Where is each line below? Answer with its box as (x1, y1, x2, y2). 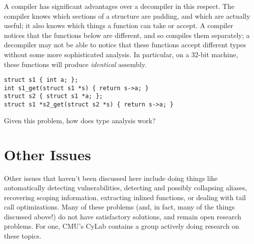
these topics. (4, 231, 41, 241)
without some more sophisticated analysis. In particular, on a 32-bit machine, (4, 49, 238, 59)
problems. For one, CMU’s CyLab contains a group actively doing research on (4, 221, 239, 231)
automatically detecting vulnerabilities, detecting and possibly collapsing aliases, (4, 182, 247, 193)
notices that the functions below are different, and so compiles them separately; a (4, 30, 250, 40)
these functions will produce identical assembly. (4, 59, 147, 69)
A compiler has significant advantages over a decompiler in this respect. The (4, 1, 235, 11)
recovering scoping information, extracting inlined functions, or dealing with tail (4, 192, 246, 202)
